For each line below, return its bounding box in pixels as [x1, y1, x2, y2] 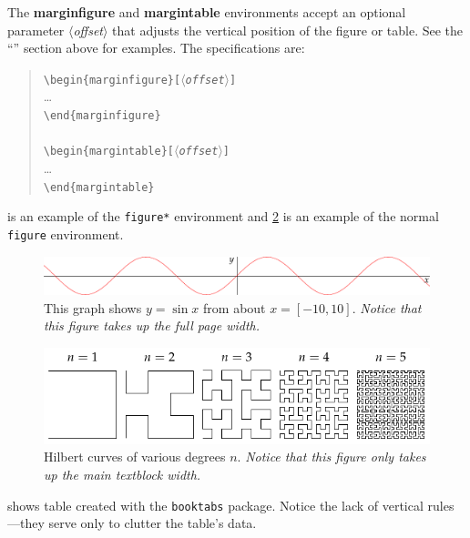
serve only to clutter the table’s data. [48, 513, 257, 533]
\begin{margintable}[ [43, 145, 174, 158]
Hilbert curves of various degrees [44, 447, 226, 466]
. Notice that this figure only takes [237, 447, 426, 466]
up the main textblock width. [44, 464, 201, 483]
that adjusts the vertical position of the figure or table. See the [112, 20, 464, 39]
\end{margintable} [43, 180, 155, 194]
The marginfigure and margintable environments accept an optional [7, 3, 406, 21]
